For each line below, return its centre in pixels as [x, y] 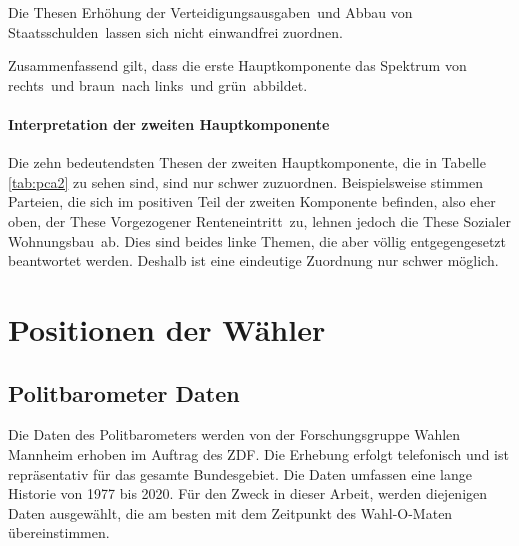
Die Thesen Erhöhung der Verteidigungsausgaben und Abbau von [210, 12]
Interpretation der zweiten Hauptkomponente [169, 123]
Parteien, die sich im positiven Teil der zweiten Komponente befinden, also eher [252, 201]
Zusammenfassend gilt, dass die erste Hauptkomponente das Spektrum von [237, 65]
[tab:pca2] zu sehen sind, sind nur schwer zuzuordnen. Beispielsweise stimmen [245, 181]
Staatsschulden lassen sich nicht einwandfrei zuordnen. [175, 31]
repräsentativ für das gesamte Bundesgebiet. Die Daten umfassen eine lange [240, 473]
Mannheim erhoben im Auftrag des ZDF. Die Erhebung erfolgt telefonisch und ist [258, 453]
